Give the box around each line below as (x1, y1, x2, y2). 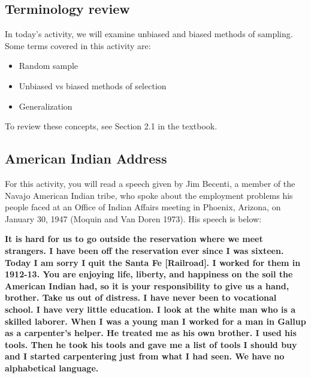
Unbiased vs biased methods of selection (19, 79, 167, 92)
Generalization (19, 99, 73, 112)
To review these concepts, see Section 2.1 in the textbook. (5, 120, 218, 132)
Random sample (19, 59, 78, 72)
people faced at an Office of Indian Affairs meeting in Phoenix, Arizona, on (5, 201, 281, 213)
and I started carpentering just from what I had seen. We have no (5, 350, 285, 362)
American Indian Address (5, 149, 167, 168)
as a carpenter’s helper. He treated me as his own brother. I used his (5, 326, 297, 339)
